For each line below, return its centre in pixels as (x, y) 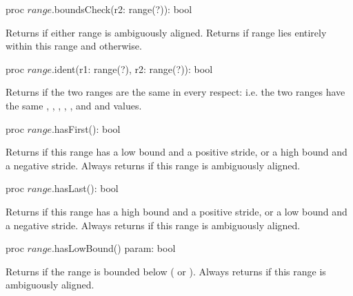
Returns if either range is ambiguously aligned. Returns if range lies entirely (166, 32)
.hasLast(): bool (85, 188)
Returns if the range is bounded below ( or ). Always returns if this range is (166, 271)
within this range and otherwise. (74, 46)
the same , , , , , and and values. (74, 105)
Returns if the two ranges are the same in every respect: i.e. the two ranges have (175, 92)
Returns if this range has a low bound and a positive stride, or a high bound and (176, 152)
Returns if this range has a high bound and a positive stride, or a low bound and (176, 211)
